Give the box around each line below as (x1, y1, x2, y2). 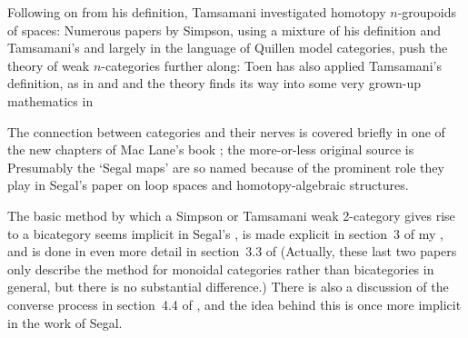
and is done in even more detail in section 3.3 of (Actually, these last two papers (7, 242, 457, 261)
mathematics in (7, 91, 94, 110)
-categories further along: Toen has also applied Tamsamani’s (101, 55, 442, 75)
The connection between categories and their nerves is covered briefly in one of (7, 122, 445, 141)
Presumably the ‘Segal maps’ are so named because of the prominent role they (7, 157, 444, 176)
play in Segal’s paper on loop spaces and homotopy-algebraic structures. (7, 175, 409, 194)
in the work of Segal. (7, 313, 123, 332)
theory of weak (7, 55, 90, 75)
